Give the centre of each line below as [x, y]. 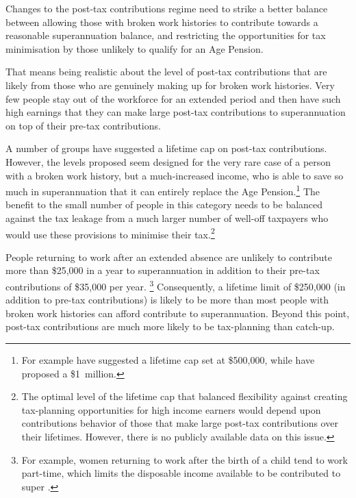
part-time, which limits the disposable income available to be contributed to [181, 473]
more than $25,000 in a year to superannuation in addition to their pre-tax [163, 270]
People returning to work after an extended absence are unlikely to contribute [169, 257]
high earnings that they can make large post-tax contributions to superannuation [176, 112]
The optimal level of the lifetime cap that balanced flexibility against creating [185, 396]
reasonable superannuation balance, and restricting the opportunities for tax [166, 35]
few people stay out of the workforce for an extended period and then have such [173, 98]
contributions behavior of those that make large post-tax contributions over [180, 423]
